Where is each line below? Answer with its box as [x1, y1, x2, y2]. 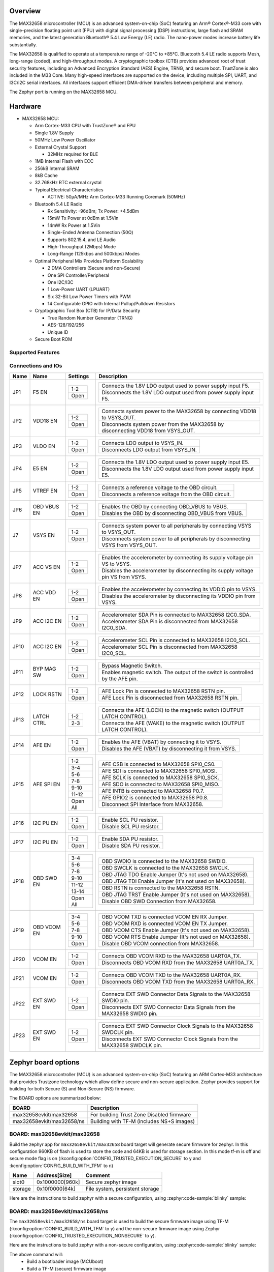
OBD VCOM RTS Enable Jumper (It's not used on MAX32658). [101, 933, 251, 940]
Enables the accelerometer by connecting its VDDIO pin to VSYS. [101, 586, 257, 593]
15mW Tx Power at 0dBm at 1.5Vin [47, 215, 119, 221]
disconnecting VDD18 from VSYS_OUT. [101, 427, 195, 434]
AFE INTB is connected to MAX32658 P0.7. [101, 787, 204, 794]
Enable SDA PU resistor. [101, 835, 159, 842]
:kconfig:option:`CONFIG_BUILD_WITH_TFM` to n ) [9, 1163, 114, 1169]
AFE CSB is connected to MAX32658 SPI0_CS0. [101, 761, 216, 768]
